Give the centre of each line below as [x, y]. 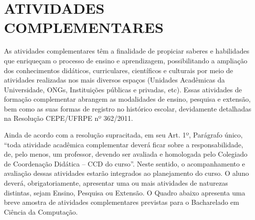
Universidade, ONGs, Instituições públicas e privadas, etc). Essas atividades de [123, 89]
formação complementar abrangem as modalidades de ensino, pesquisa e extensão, [127, 99]
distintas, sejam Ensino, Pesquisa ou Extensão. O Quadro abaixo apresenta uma [125, 192]
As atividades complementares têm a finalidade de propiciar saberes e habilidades [127, 51]
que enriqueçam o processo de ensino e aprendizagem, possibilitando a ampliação [126, 60]
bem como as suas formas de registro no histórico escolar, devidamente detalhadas [128, 108]
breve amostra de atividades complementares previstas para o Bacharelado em [122, 202]
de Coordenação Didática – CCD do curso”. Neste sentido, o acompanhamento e [125, 163]
